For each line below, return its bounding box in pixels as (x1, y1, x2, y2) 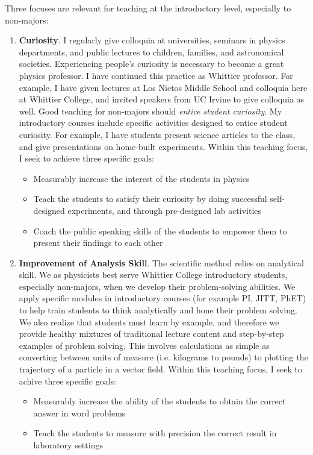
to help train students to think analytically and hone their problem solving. (19, 304, 297, 316)
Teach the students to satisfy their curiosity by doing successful (33, 192, 267, 205)
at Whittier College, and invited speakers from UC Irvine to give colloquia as (19, 93, 305, 105)
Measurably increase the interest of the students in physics (33, 172, 250, 184)
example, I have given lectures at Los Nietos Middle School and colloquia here (19, 81, 308, 93)
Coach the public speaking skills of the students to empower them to (33, 224, 287, 237)
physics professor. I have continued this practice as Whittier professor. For (19, 69, 293, 81)
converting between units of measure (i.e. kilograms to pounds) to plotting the (19, 351, 308, 363)
